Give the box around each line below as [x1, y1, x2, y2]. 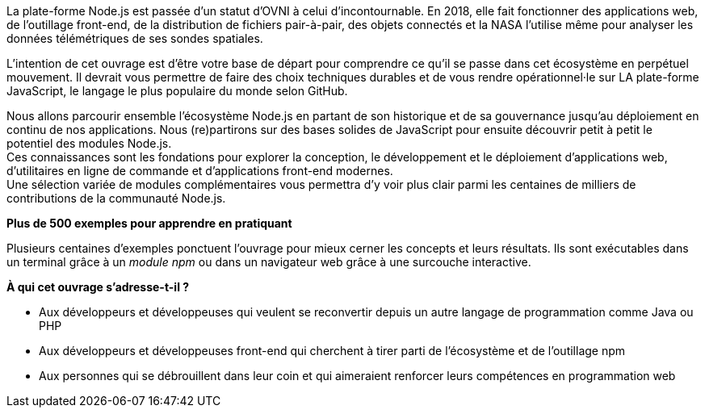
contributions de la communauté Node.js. [6, 191, 226, 205]
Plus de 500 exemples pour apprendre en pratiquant [6, 216, 292, 230]
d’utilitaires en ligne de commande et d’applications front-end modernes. [6, 164, 393, 178]
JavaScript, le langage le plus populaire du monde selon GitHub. [6, 84, 348, 98]
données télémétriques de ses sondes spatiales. [6, 31, 263, 45]
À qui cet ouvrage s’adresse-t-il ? [6, 280, 190, 294]
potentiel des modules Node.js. [6, 136, 172, 150]
